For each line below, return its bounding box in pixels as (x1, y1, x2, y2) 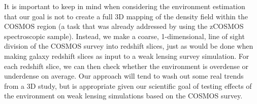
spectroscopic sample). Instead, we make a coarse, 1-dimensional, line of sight (4, 30, 245, 41)
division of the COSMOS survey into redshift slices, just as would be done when (4, 41, 253, 51)
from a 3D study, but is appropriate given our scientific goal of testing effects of (4, 80, 252, 91)
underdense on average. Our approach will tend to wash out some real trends (4, 71, 244, 81)
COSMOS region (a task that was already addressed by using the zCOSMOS (4, 21, 244, 31)
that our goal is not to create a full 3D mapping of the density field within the (4, 11, 248, 21)
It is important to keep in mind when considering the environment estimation (4, 1, 245, 11)
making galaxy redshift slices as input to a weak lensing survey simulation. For (4, 50, 249, 61)
